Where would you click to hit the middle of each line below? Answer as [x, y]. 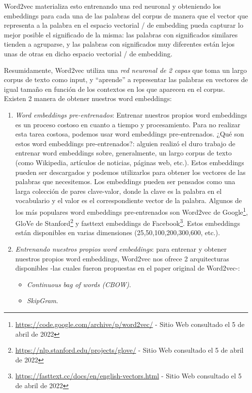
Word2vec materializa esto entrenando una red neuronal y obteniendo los [112, 6]
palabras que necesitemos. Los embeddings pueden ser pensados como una [125, 181]
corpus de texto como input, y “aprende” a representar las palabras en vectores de [126, 79]
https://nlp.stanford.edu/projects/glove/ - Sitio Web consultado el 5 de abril [129, 350]
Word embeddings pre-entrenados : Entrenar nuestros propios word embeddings [131, 114]
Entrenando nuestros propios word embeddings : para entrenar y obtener [121, 248]
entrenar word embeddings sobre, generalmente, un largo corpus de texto [123, 153]
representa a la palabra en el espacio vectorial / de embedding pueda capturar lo [124, 25]
